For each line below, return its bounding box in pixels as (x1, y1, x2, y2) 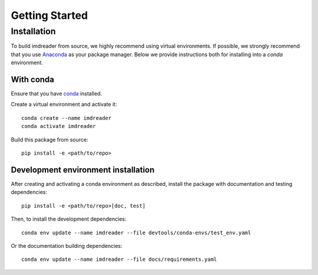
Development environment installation (11, 165, 155, 175)
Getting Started (11, 9, 88, 22)
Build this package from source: (11, 136, 88, 143)
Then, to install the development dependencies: (11, 215, 127, 222)
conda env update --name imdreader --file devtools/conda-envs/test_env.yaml (21, 229, 251, 236)
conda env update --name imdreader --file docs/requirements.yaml (21, 256, 217, 263)
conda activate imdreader (21, 123, 97, 130)
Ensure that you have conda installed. (11, 90, 102, 97)
